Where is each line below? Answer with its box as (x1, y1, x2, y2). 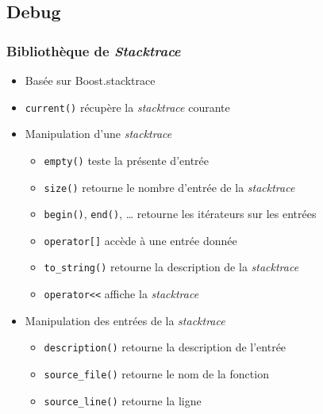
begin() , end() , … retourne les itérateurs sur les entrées (44, 205, 317, 222)
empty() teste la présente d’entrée (44, 151, 210, 168)
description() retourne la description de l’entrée (44, 339, 286, 355)
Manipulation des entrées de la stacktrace (25, 312, 225, 328)
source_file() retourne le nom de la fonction (44, 366, 269, 382)
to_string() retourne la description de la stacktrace (44, 259, 299, 275)
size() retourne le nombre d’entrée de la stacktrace (44, 178, 295, 195)
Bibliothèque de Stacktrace (6, 40, 181, 60)
